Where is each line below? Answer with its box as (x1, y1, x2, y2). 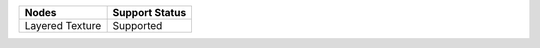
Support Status (112, 6, 187, 19)
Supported (112, 19, 163, 32)
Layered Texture (24, 19, 102, 32)
